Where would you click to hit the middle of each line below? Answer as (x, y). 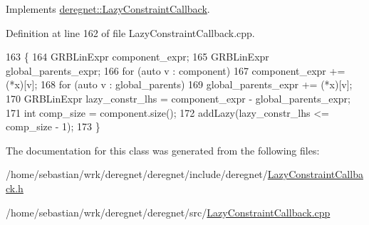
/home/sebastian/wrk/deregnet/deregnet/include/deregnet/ (137, 174)
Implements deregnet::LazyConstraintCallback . (108, 9)
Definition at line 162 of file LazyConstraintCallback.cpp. (130, 32)
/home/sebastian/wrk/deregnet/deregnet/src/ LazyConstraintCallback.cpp (168, 212)
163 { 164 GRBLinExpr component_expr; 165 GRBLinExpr (137, 57)
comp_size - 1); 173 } (53, 126)
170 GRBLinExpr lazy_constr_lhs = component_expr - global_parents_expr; (178, 98)
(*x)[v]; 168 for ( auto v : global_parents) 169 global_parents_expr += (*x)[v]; (179, 84)
